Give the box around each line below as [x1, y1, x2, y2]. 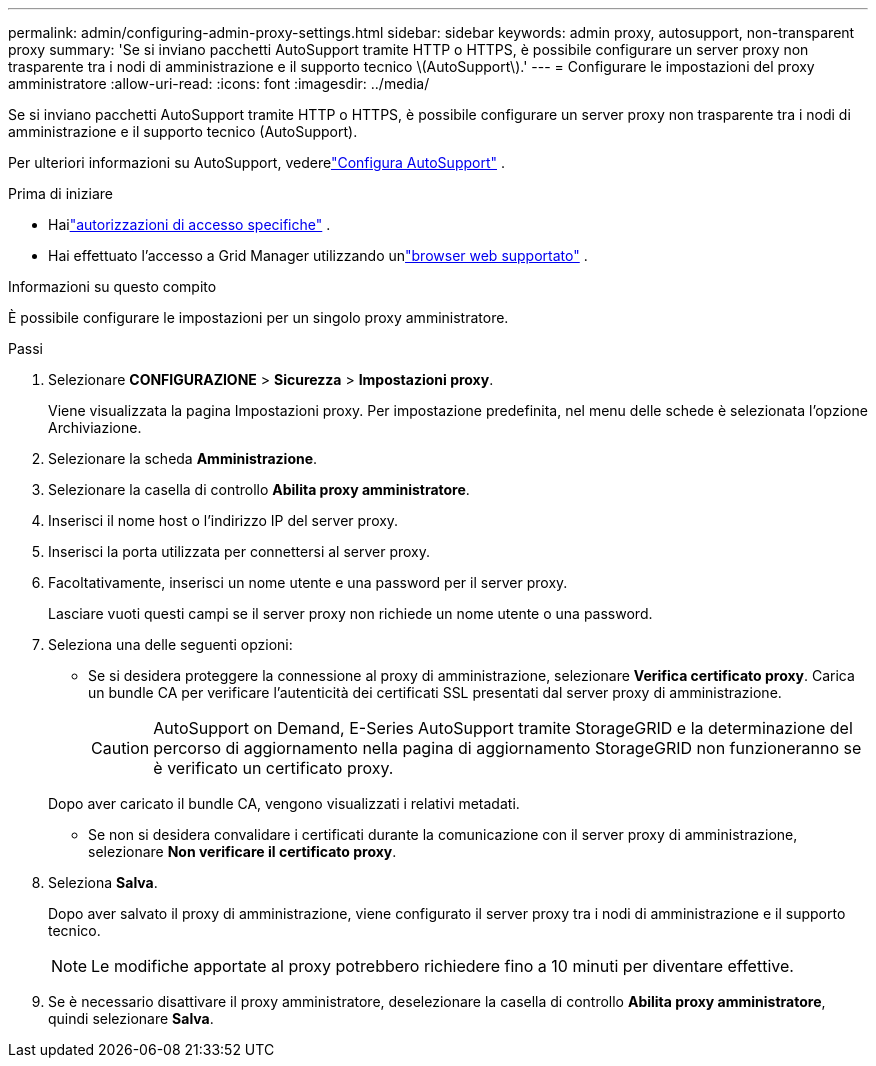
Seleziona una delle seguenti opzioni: [48, 636, 293, 653]
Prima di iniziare [8, 185, 113, 202]
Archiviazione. [48, 419, 142, 436]
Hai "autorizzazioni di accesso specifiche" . [48, 216, 331, 233]
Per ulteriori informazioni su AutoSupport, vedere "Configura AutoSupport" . [8, 154, 505, 171]
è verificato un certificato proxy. [153, 758, 394, 778]
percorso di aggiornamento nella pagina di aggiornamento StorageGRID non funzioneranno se [153, 738, 862, 758]
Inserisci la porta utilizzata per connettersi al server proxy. [48, 543, 431, 560]
